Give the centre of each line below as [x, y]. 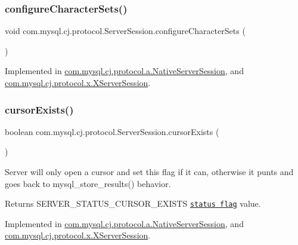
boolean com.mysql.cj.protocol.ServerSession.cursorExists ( [112, 131]
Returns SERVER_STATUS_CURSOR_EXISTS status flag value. [133, 203]
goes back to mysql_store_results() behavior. [88, 183]
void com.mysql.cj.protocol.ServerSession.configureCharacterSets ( [125, 31]
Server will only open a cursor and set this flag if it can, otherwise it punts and [149, 171]
